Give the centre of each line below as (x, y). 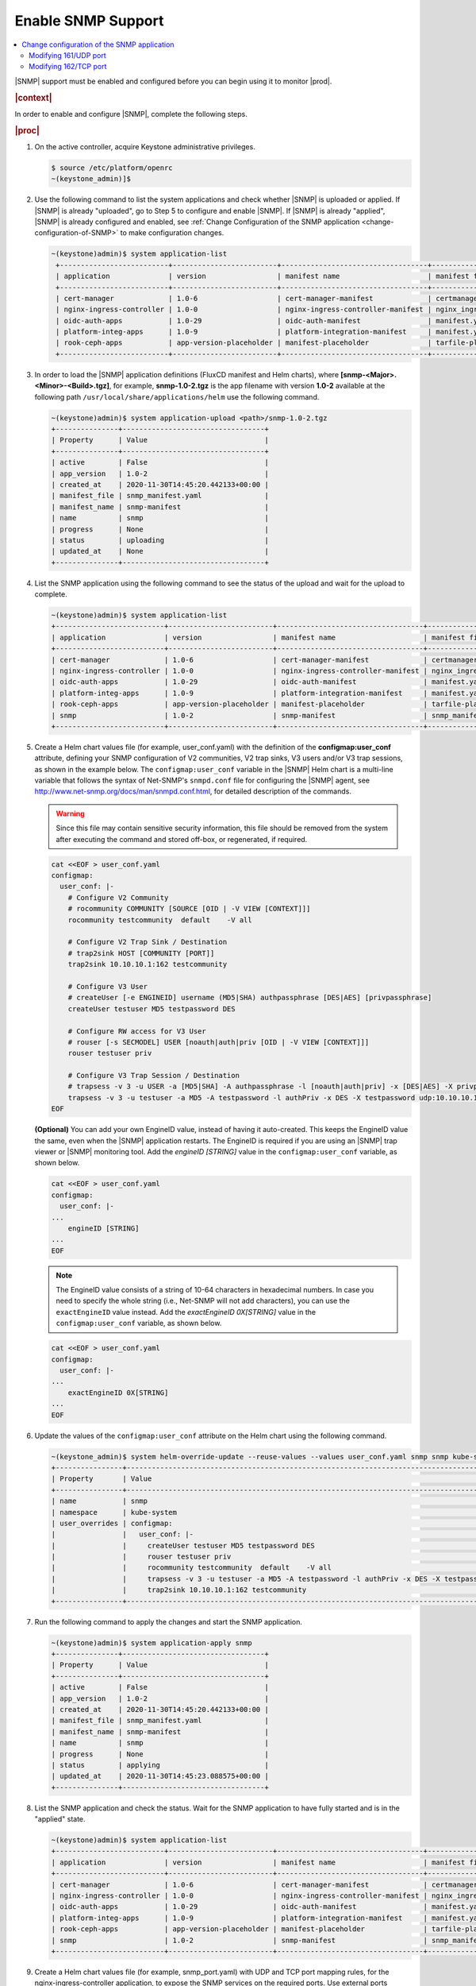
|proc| (27, 130)
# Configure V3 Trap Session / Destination (154, 1076)
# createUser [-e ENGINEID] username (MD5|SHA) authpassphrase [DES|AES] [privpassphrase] (250, 998)
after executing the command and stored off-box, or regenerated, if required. (182, 839)
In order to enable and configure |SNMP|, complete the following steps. (131, 114)
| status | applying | (160, 1765)
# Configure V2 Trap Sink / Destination (148, 942)
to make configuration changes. (172, 233)
